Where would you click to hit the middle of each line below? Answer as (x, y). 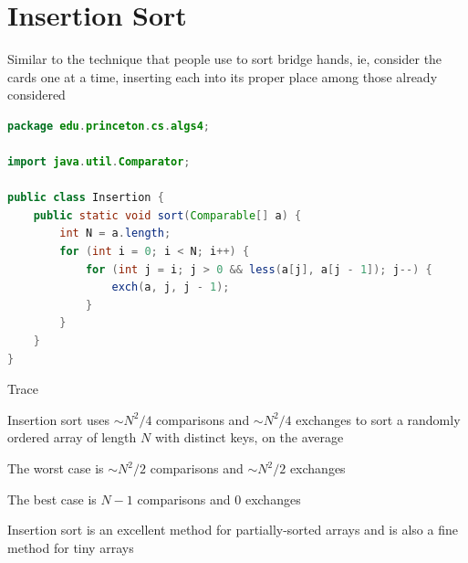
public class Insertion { (86, 198)
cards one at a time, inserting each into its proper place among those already (223, 76)
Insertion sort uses (58, 419)
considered (36, 95)
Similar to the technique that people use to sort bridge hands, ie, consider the (225, 59)
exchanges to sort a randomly (378, 419)
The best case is (52, 499)
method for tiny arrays (71, 547)
